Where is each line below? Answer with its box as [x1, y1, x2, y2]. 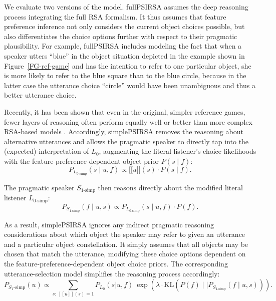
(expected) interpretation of [4, 146, 89, 156]
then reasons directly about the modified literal [98, 182, 243, 192]
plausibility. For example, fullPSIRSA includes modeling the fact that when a [4, 41, 242, 51]
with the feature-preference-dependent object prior [4, 155, 159, 166]
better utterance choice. [4, 90, 77, 100]
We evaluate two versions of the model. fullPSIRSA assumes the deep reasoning [4, 2, 248, 12]
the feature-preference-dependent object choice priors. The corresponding [4, 258, 228, 268]
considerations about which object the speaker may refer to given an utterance [4, 229, 245, 239]
